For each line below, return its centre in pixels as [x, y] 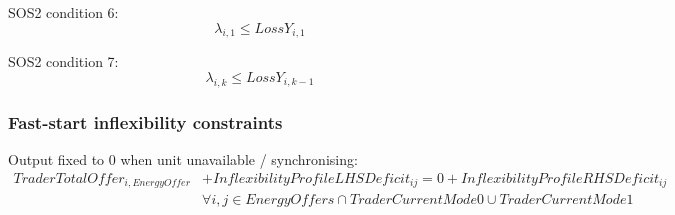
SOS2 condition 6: [63, 12]
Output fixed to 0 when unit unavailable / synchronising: [183, 159]
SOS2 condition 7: [63, 61]
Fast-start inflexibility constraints [145, 121]
